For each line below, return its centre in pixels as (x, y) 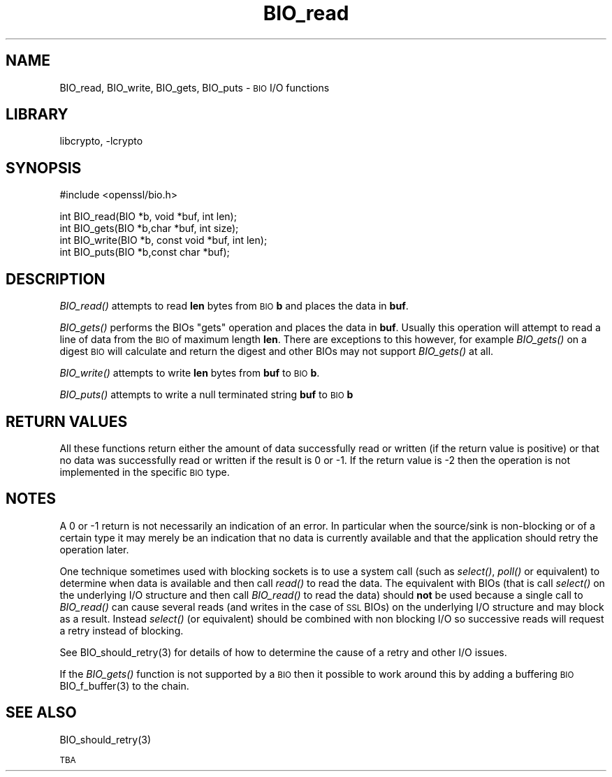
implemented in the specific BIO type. (145, 472)
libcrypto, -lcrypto (101, 141)
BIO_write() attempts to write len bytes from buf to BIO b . (190, 373)
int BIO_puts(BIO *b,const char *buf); (145, 252)
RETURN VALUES (67, 421)
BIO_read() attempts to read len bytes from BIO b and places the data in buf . (234, 306)
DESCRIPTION (56, 279)
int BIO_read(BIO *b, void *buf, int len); (148, 217)
